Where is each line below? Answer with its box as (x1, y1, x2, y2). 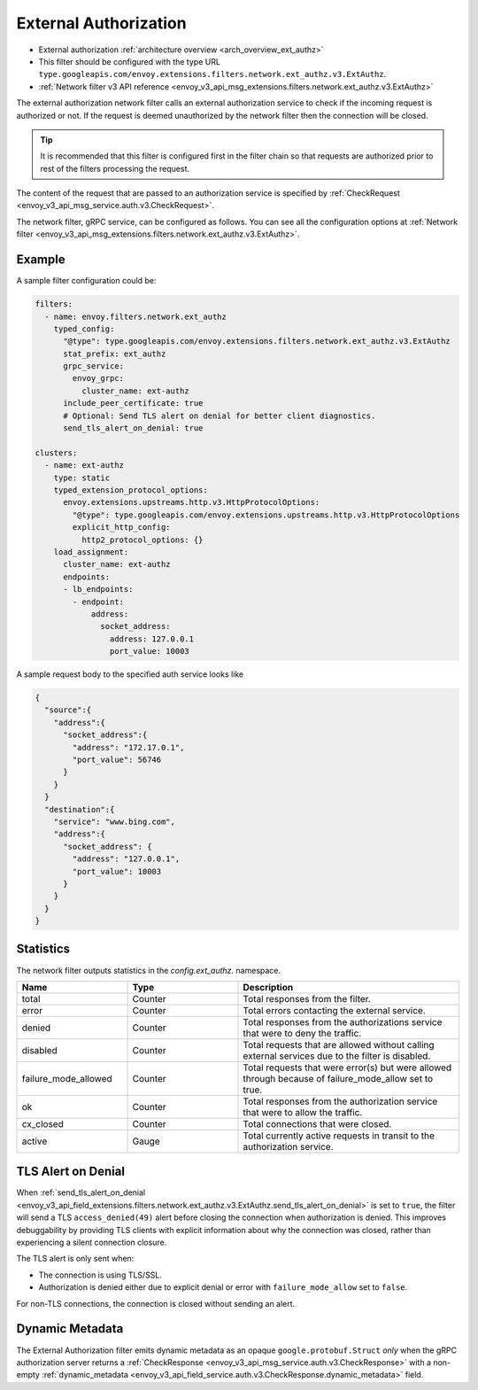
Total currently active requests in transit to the (243, 1130, 436, 1142)
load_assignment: (53, 547, 129, 557)
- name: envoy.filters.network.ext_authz (44, 311, 227, 322)
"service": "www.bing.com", (53, 816, 176, 827)
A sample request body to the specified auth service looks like (16, 669, 244, 679)
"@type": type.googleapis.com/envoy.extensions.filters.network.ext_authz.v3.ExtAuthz (63, 337, 451, 346)
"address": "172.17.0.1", (72, 742, 185, 752)
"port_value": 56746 (72, 754, 162, 765)
